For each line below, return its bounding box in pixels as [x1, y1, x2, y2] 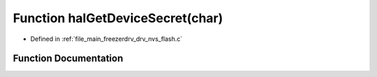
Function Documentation [13, 53, 124, 65]
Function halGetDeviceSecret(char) [13, 10, 223, 26]
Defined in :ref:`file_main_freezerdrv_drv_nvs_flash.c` [30, 35, 183, 43]
